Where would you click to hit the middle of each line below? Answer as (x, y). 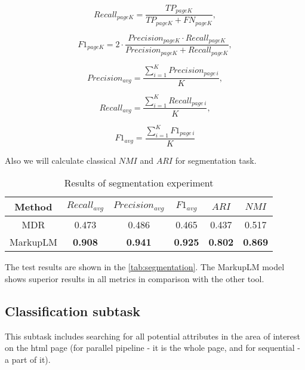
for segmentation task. (216, 160)
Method (33, 207)
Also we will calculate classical (61, 160)
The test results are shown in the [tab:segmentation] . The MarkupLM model (145, 267)
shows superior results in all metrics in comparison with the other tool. (135, 279)
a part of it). (28, 360)
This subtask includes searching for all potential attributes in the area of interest (153, 336)
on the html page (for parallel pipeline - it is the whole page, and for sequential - (152, 348)
